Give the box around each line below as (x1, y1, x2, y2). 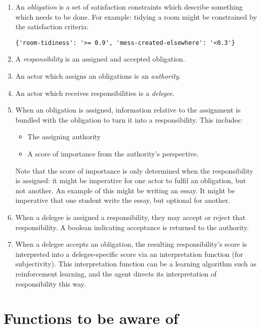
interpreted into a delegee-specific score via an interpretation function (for (15, 248, 243, 259)
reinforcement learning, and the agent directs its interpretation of (15, 268, 217, 279)
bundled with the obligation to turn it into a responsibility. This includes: (15, 114, 242, 125)
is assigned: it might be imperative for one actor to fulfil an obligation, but (15, 175, 246, 186)
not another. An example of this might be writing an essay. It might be (15, 185, 235, 195)
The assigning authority (27, 131, 101, 142)
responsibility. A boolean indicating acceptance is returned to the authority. (15, 222, 249, 232)
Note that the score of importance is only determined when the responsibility (15, 165, 253, 176)
